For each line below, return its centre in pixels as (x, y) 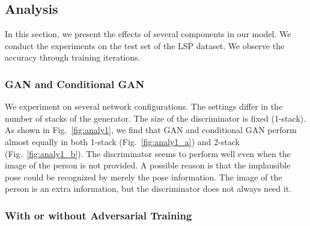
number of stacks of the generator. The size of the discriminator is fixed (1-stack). (156, 118)
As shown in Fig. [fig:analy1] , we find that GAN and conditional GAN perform (151, 130)
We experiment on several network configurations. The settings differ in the (144, 106)
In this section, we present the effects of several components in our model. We (148, 34)
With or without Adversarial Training (99, 215)
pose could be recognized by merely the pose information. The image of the (144, 177)
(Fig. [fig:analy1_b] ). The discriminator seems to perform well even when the (148, 153)
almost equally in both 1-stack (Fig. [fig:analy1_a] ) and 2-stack (122, 141)
